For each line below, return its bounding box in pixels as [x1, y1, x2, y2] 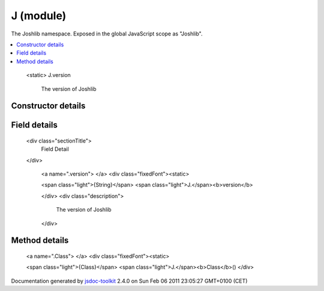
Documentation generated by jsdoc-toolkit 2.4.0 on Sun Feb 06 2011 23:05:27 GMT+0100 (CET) [11, 277, 248, 284]
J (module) [11, 9, 67, 22]
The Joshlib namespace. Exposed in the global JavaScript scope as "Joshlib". [11, 30, 203, 37]
